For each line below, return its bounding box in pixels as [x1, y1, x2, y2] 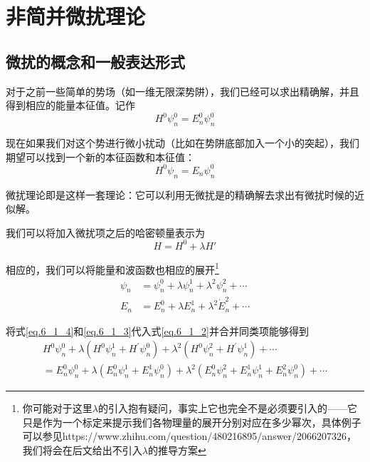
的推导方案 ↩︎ [147, 443, 206, 458]
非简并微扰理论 [6, 1, 146, 31]
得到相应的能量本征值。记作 [6, 98, 135, 113]
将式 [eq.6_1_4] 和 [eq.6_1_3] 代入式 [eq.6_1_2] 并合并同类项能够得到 [6, 323, 309, 338]
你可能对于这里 [22, 401, 92, 416]
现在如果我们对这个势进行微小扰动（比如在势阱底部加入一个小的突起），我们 [6, 135, 359, 150]
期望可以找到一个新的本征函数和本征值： [6, 149, 195, 164]
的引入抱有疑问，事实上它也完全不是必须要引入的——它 [97, 401, 357, 416]
